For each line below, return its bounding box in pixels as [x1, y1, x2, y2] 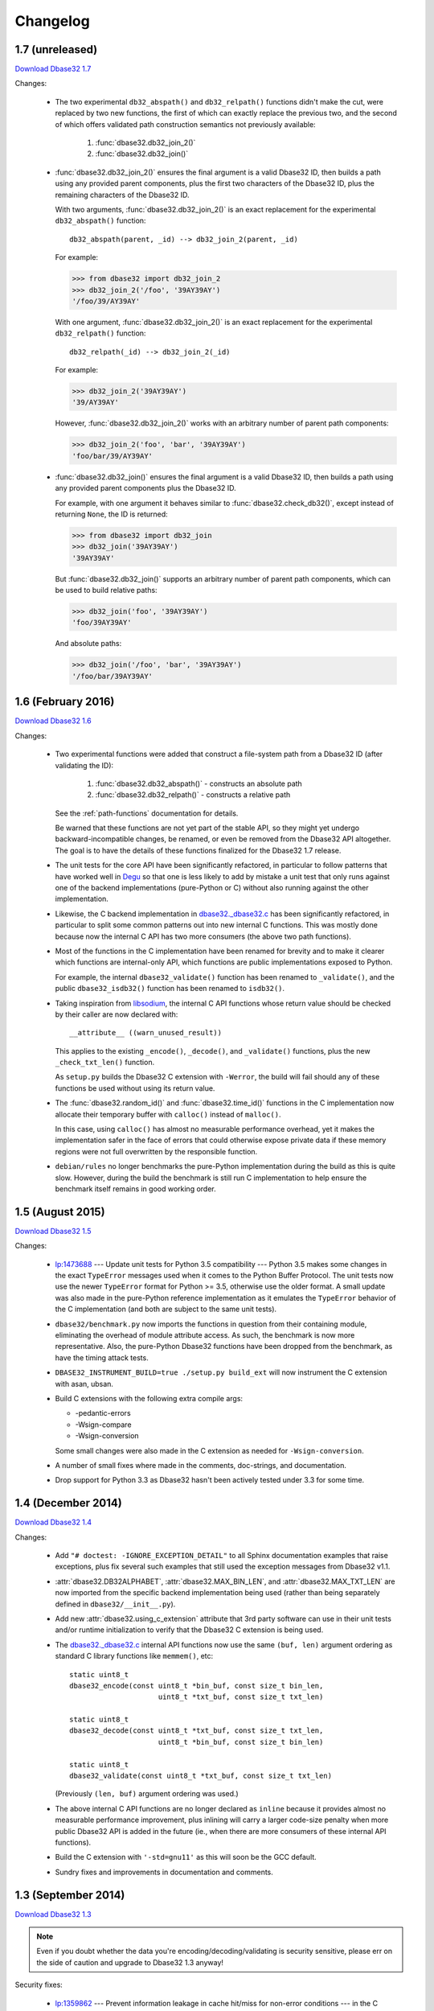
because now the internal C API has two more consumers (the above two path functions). [55, 931, 351, 941]
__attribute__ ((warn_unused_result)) [69, 1028, 223, 1038]
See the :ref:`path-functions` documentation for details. [55, 808, 239, 818]
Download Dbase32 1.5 [14, 1226, 92, 1236]
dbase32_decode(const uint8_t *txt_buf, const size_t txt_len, [69, 1726, 324, 1735]
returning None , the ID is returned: [55, 509, 168, 519]
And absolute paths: [55, 639, 122, 648]
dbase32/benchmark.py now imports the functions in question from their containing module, [55, 1319, 367, 1329]
